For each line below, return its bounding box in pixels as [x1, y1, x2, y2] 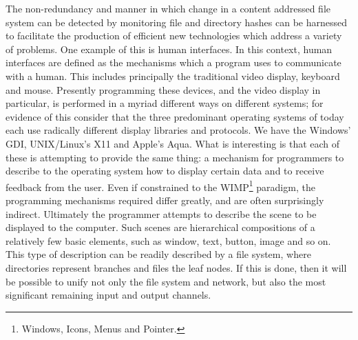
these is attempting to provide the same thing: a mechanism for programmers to [6, 150, 344, 164]
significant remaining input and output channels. [6, 288, 211, 302]
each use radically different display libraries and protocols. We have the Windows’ [6, 123, 351, 137]
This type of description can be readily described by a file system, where [6, 247, 311, 261]
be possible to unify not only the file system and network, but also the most [6, 274, 326, 288]
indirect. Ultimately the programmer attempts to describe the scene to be [6, 206, 317, 221]
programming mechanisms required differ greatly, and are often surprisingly [6, 192, 324, 207]
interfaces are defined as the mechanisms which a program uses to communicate [6, 55, 341, 70]
